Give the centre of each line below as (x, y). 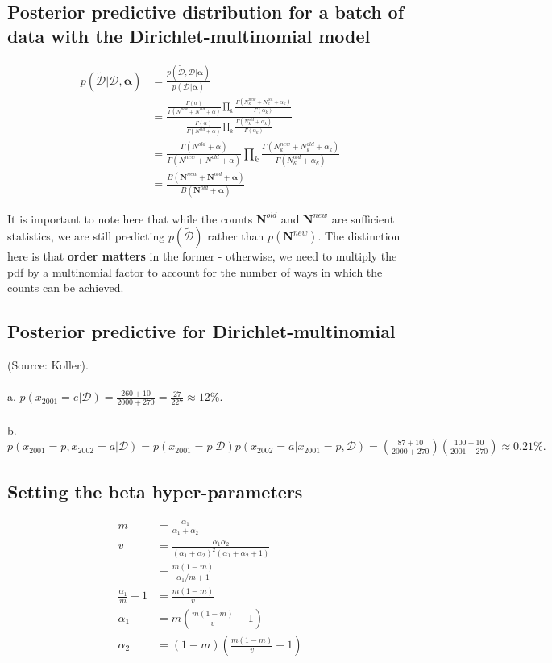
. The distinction (359, 236)
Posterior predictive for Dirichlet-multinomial (201, 331)
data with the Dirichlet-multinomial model (189, 35)
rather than (236, 236)
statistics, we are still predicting (86, 236)
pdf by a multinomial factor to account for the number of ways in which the (195, 271)
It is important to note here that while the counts (130, 218)
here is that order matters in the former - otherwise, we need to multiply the (202, 256)
